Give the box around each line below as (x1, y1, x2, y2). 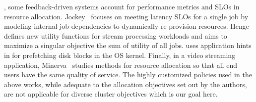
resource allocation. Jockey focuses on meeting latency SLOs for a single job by (4, 11, 249, 21)
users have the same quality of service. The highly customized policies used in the (4, 69, 252, 80)
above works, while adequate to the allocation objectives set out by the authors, (4, 79, 247, 89)
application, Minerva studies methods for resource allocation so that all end (4, 59, 237, 70)
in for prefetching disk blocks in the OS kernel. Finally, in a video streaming (4, 50, 236, 60)
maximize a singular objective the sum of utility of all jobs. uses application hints (4, 40, 252, 51)
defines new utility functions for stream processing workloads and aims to (4, 30, 227, 41)
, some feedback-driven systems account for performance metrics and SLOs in (4, 1, 240, 11)
